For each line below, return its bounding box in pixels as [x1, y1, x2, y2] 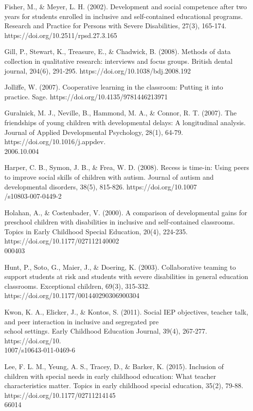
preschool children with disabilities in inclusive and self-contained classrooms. [4, 217, 235, 227]
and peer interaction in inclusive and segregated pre [4, 316, 159, 326]
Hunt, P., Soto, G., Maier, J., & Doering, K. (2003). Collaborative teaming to [4, 262, 236, 272]
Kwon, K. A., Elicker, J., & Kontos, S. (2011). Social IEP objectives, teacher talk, [4, 307, 249, 317]
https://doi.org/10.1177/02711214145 [4, 390, 116, 400]
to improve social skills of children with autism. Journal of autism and [4, 171, 214, 182]
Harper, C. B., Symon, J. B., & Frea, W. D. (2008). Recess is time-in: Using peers [4, 162, 249, 172]
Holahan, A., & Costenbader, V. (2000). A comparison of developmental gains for [4, 207, 247, 217]
